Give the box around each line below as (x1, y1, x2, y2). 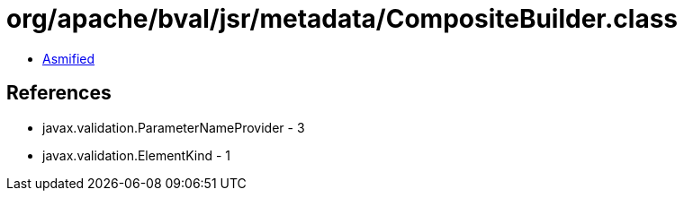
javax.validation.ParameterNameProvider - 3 (42, 119, 305, 135)
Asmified (42, 50, 95, 66)
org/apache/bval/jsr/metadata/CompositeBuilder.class (6, 4, 679, 34)
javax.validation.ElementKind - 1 (42, 147, 231, 163)
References (6, 82, 112, 105)
